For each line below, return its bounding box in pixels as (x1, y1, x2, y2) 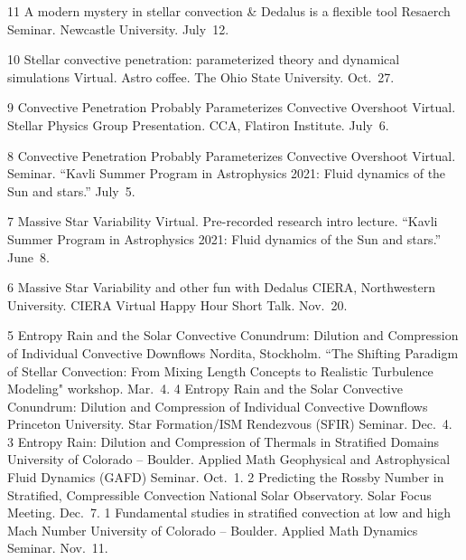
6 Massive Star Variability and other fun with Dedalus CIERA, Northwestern (7, 278, 436, 297)
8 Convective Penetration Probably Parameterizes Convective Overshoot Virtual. (7, 146, 456, 165)
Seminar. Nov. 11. (7, 538, 108, 557)
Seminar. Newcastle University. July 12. (7, 19, 229, 38)
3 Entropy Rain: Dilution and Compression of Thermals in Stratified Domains (7, 432, 440, 451)
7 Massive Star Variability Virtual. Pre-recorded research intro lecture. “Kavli (7, 212, 438, 231)
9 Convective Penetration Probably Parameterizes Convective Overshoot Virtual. (7, 98, 456, 117)
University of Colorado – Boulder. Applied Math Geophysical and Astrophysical (7, 450, 451, 469)
